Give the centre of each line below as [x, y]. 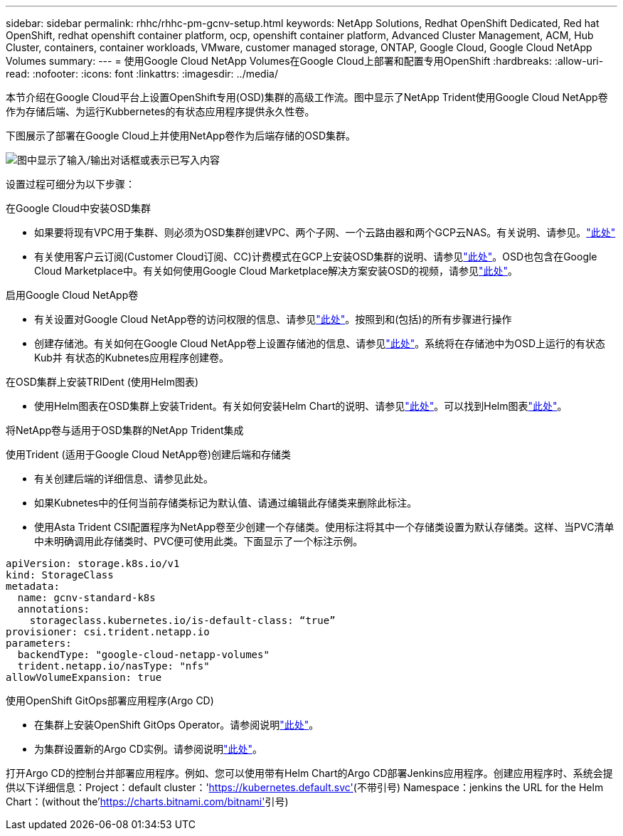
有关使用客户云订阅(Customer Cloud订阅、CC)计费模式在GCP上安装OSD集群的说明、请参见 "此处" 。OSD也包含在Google [316, 256]
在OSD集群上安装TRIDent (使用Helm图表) [102, 382]
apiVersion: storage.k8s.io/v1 [93, 563]
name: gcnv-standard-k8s [86, 598]
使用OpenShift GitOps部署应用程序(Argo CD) [110, 700]
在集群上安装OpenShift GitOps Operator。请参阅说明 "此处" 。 [177, 725]
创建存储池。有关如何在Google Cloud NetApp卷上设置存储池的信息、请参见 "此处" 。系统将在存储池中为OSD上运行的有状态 [320, 343]
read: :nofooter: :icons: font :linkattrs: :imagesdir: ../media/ [142, 74]
